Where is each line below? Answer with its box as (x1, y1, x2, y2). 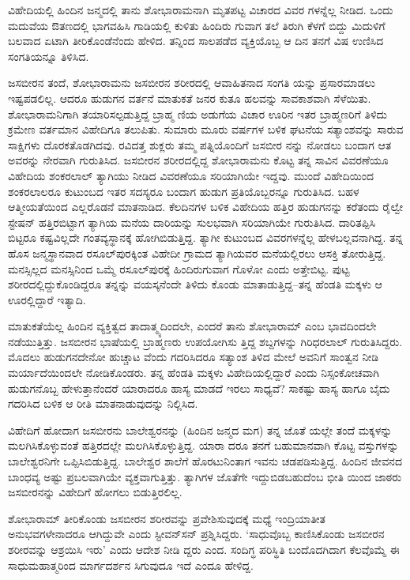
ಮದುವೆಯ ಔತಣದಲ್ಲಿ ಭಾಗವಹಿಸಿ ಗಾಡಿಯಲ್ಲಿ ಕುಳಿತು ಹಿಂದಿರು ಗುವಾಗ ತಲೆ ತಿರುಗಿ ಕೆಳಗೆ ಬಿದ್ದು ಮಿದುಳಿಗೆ (8, 17, 386, 33)
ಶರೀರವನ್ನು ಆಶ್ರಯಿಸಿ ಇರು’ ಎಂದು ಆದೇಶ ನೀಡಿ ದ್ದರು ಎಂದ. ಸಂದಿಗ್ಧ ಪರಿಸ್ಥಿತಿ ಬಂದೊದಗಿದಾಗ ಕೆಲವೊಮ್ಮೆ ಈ (8, 541, 400, 557)
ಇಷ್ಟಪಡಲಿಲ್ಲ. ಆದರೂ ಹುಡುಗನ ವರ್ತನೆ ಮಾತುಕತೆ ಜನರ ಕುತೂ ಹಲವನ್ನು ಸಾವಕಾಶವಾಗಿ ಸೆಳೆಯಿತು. (8, 89, 371, 106)
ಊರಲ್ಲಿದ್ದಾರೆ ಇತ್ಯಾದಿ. (8, 291, 86, 307)
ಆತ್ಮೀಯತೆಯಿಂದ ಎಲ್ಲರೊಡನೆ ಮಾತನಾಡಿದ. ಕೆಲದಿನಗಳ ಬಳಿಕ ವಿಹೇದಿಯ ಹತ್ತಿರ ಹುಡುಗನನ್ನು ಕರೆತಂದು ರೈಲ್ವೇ (8, 198, 404, 215)
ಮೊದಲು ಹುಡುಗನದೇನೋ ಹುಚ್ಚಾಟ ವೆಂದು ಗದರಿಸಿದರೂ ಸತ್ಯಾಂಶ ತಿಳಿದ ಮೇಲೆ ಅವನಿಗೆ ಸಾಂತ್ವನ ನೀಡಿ (8, 348, 379, 365)
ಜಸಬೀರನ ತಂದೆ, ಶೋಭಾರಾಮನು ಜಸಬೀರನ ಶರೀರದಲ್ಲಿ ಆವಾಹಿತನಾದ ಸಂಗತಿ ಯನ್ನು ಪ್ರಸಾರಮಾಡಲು (8, 74, 375, 91)
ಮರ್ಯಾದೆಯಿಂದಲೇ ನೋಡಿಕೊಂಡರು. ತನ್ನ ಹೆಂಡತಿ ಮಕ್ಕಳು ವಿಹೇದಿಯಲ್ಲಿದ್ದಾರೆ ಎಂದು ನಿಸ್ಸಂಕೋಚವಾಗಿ (8, 364, 379, 381)
